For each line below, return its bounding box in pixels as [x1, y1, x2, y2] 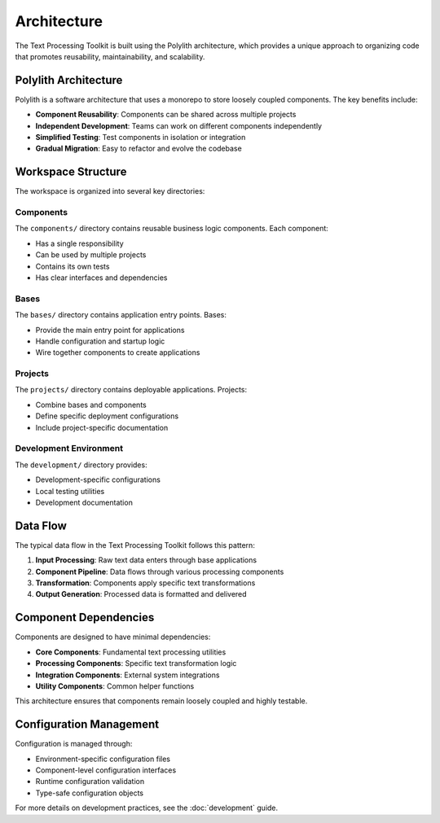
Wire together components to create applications [35, 348, 200, 357]
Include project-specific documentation [35, 422, 169, 432]
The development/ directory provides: [15, 460, 147, 470]
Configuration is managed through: [15, 739, 133, 749]
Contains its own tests [35, 261, 110, 271]
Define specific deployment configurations [35, 411, 179, 421]
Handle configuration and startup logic [35, 336, 165, 346]
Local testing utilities [35, 486, 105, 496]
